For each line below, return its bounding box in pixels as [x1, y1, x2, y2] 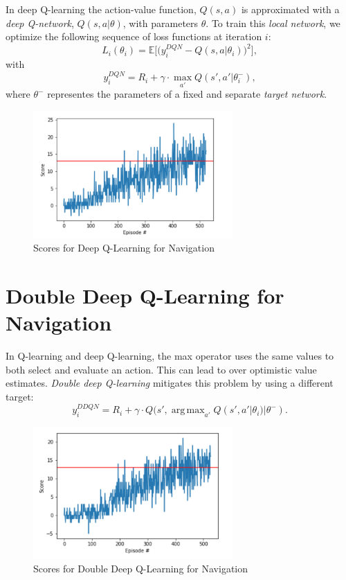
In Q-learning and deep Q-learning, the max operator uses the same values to [6, 349, 334, 363]
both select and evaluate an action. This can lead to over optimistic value [6, 362, 317, 376]
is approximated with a [241, 2, 340, 16]
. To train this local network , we [206, 15, 340, 30]
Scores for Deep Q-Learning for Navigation [33, 240, 215, 255]
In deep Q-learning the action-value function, [6, 2, 197, 16]
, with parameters [122, 15, 199, 30]
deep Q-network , [6, 15, 74, 30]
